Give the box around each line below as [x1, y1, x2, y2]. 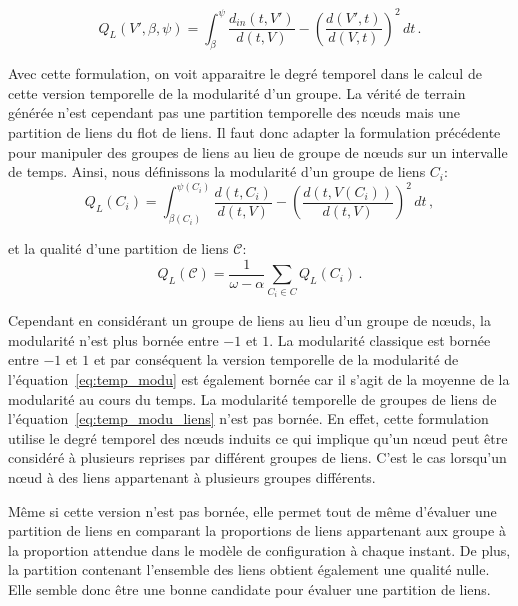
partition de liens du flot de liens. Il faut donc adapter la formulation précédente [8, 122, 501, 143]
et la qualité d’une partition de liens [8, 238, 229, 259]
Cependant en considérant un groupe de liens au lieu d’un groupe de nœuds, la [8, 310, 492, 331]
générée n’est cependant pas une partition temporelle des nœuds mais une [8, 102, 460, 123]
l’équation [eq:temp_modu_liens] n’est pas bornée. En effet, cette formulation [8, 408, 489, 429]
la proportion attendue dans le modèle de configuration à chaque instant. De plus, [8, 539, 511, 560]
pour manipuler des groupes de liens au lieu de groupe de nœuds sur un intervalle [8, 141, 508, 162]
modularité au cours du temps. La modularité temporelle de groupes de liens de [8, 388, 497, 409]
